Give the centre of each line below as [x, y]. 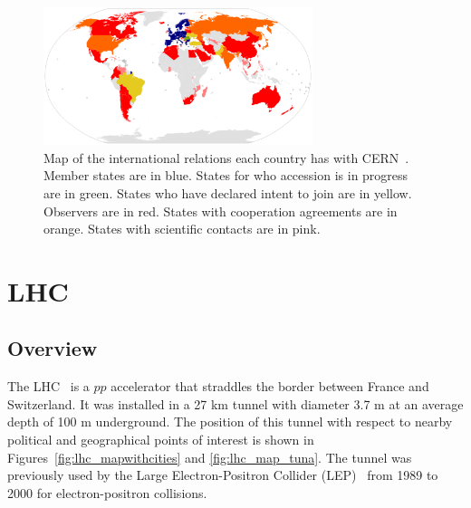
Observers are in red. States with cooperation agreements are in [221, 211]
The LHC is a [48, 386]
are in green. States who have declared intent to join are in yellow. [228, 192]
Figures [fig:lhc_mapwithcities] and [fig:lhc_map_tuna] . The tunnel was [210, 457]
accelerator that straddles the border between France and [270, 386]
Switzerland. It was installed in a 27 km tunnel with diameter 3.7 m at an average [235, 403]
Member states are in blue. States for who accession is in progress [226, 175]
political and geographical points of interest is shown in [161, 440]
